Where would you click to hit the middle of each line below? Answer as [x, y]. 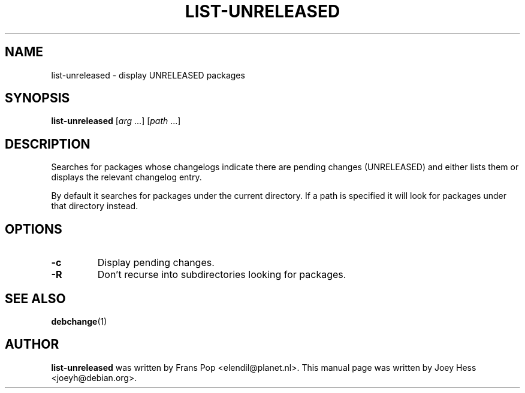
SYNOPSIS [37, 98]
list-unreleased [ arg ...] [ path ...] [116, 121]
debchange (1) [79, 321]
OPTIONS [34, 229]
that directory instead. [95, 206]
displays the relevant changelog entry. [126, 177]
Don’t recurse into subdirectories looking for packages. [222, 275]
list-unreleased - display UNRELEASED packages [148, 75]
